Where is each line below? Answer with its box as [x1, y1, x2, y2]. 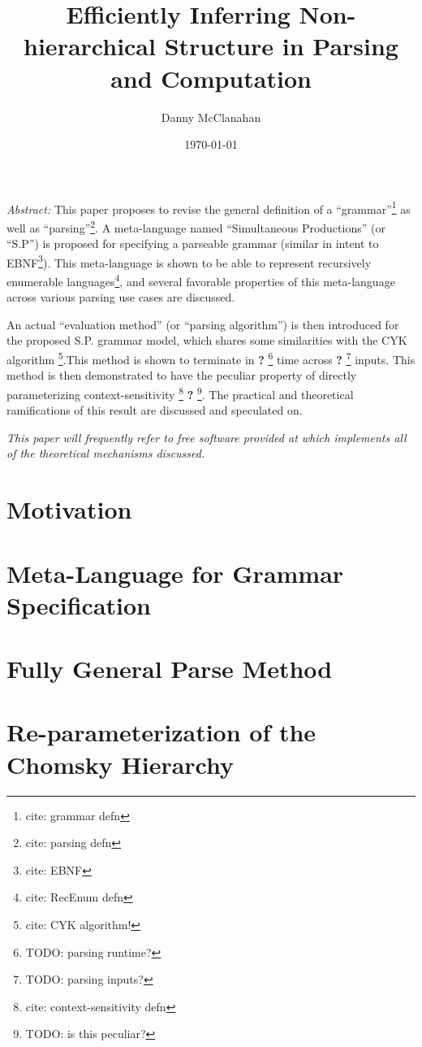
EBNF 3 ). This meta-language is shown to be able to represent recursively [6, 251, 372, 271]
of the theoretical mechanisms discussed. [6, 445, 205, 462]
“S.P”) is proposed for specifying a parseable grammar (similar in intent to [6, 235, 379, 252]
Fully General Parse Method [6, 652, 333, 685]
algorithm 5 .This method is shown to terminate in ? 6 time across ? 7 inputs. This [6, 349, 416, 367]
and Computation [110, 61, 312, 94]
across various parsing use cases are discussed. [6, 289, 235, 306]
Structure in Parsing [164, 29, 398, 63]
